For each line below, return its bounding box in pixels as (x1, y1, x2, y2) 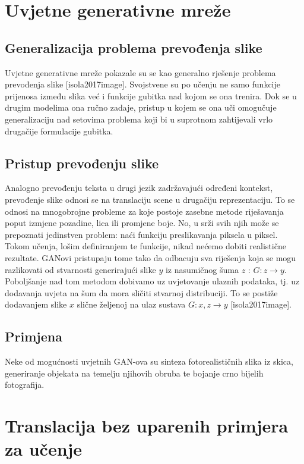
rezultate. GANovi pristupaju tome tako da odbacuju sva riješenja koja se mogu (5, 251, 296, 264)
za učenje (5, 437, 83, 461)
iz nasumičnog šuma (165, 263, 239, 275)
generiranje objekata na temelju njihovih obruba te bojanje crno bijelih (5, 366, 264, 379)
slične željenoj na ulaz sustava (77, 298, 186, 311)
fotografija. (5, 378, 45, 391)
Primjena (5, 327, 62, 346)
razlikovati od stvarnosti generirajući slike (5, 263, 156, 275)
